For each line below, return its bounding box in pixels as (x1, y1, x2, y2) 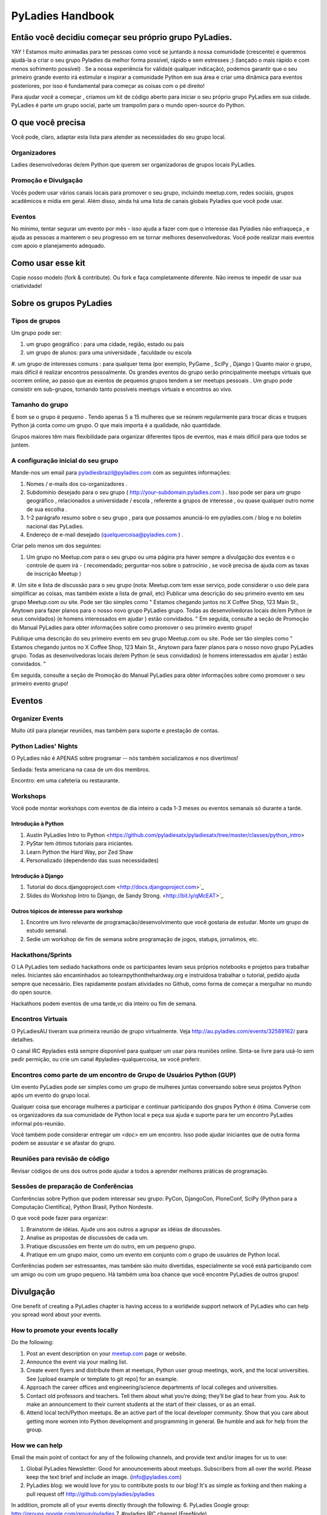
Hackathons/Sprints (11, 950, 72, 959)
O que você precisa (11, 118, 86, 128)
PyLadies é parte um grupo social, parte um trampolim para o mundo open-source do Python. (11, 102, 245, 109)
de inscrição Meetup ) (26, 570, 82, 578)
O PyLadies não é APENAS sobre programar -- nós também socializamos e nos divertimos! (11, 754, 239, 762)
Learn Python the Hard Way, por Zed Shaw (26, 848, 133, 856)
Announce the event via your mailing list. (26, 1358, 128, 1365)
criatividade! (11, 282, 42, 290)
